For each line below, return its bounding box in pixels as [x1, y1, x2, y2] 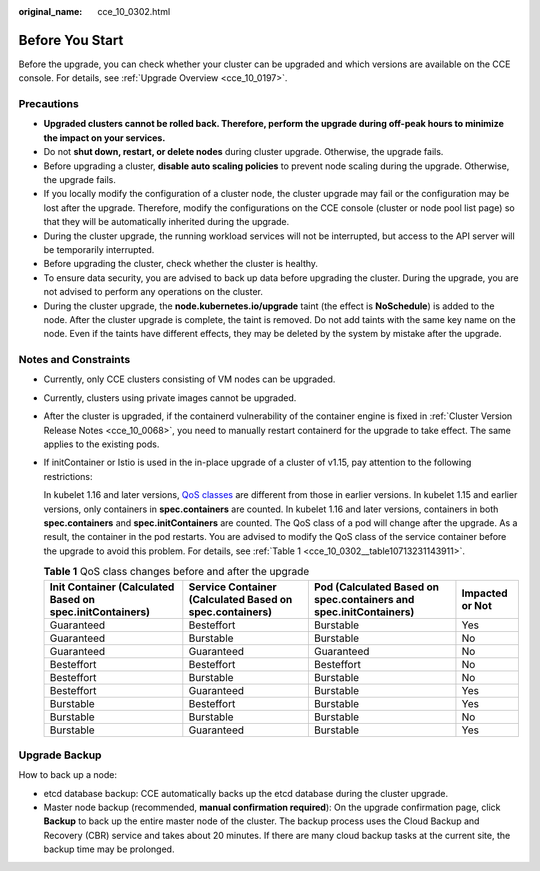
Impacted [461, 586, 509, 600]
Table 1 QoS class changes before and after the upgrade [43, 565, 310, 579]
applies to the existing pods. [43, 438, 160, 450]
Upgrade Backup [18, 748, 102, 762]
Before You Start [18, 31, 124, 49]
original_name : [18, 6, 83, 17]
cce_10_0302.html [97, 6, 171, 17]
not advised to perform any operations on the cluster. [43, 286, 264, 298]
